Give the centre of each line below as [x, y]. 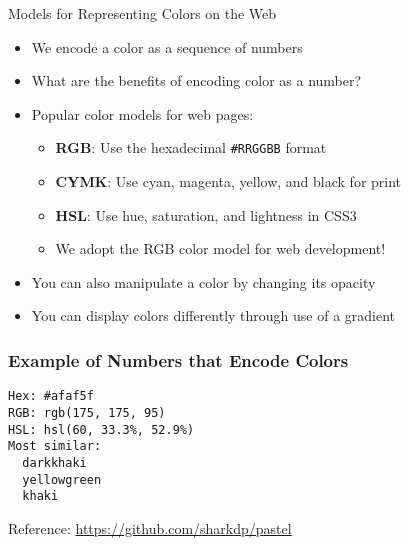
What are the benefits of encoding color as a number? [196, 80]
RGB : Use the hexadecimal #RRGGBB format [191, 147]
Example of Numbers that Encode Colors [178, 359]
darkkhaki [54, 462]
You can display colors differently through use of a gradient [213, 315]
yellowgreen [62, 479]
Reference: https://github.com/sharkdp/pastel [150, 527]
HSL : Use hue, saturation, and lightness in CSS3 [206, 214]
